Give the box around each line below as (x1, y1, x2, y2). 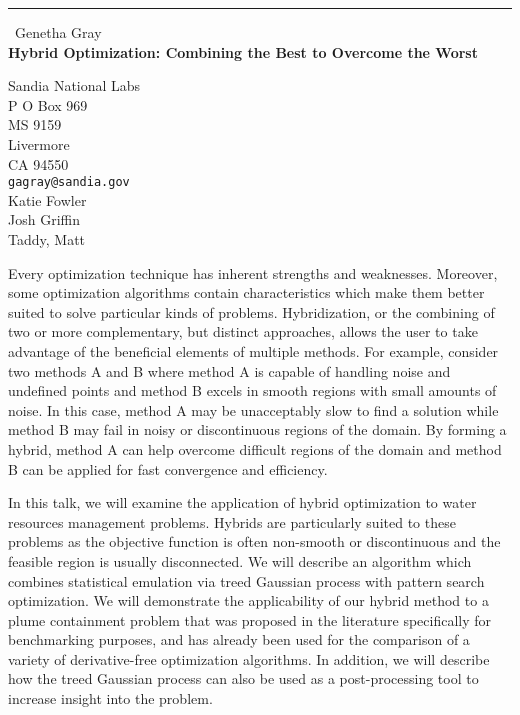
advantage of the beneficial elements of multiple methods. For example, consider (8, 340, 499, 361)
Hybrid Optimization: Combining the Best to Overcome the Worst (8, 41, 478, 62)
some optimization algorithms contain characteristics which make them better (8, 282, 485, 303)
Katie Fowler (8, 189, 87, 210)
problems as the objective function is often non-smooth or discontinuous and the (8, 531, 501, 552)
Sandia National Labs (8, 75, 141, 96)
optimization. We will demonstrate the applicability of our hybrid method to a (8, 590, 489, 611)
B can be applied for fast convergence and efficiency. (8, 458, 328, 479)
